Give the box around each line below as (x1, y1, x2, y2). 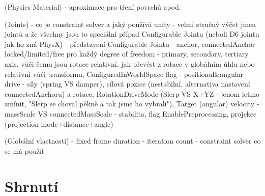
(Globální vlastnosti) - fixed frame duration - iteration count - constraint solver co (5, 135, 261, 146)
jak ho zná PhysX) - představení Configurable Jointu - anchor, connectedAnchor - (5, 38, 260, 49)
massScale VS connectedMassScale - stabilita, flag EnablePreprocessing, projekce (5, 108, 257, 119)
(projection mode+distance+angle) (5, 118, 113, 129)
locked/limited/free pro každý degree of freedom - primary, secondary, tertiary (5, 48, 249, 59)
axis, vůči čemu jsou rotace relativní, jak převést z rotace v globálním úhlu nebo (5, 58, 255, 69)
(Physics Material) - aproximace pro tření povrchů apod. (5, 2, 181, 12)
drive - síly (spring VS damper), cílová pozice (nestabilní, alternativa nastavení (5, 78, 250, 89)
